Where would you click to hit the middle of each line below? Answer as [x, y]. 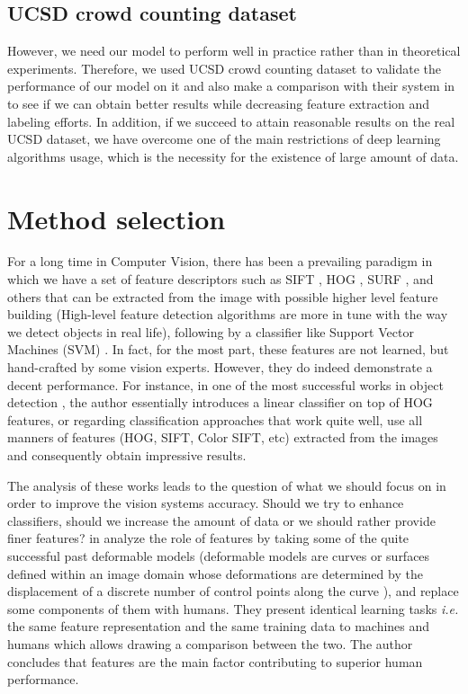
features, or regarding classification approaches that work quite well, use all [215, 419]
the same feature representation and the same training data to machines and [219, 626]
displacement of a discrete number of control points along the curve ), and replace [233, 591]
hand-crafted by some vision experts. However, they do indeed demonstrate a [220, 367]
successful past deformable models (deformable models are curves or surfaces [219, 555]
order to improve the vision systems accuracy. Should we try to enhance [206, 503]
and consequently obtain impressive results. [127, 455]
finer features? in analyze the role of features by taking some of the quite [208, 538]
